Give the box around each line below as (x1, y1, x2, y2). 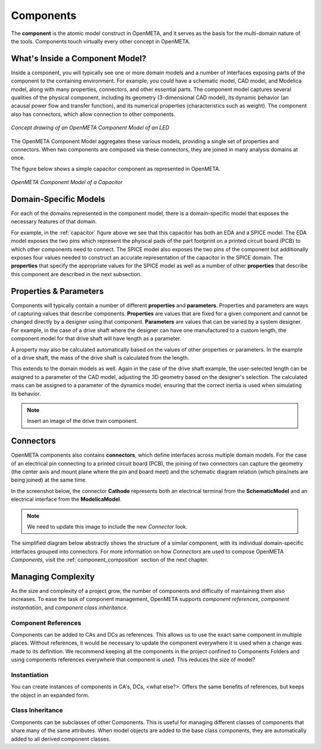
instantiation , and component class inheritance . (11, 603, 128, 611)
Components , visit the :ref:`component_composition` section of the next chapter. (11, 556, 209, 564)
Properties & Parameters (11, 286, 104, 296)
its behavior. (11, 390, 41, 397)
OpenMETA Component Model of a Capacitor (11, 179, 123, 186)
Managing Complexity (11, 572, 95, 581)
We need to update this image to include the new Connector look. (27, 523, 188, 530)
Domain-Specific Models (11, 194, 105, 204)
